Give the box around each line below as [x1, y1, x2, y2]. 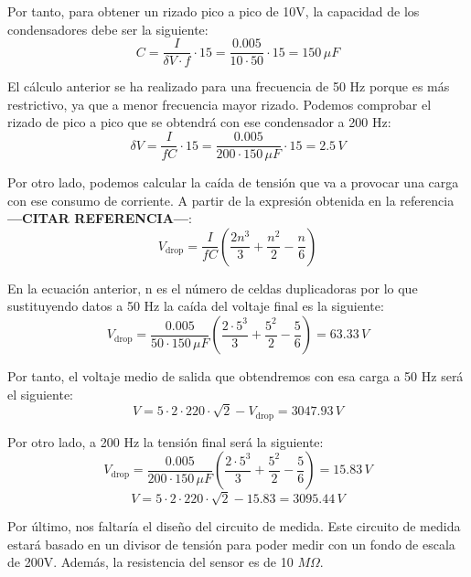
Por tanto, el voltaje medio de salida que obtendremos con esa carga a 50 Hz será [7, 367, 464, 386]
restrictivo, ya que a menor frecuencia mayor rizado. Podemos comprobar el [7, 94, 432, 113]
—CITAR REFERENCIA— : [7, 208, 192, 228]
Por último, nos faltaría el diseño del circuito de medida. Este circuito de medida [7, 517, 461, 535]
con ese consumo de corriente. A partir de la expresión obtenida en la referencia [7, 190, 455, 209]
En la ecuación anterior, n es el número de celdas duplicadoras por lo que [7, 278, 418, 297]
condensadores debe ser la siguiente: [7, 19, 209, 38]
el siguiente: [7, 384, 74, 403]
